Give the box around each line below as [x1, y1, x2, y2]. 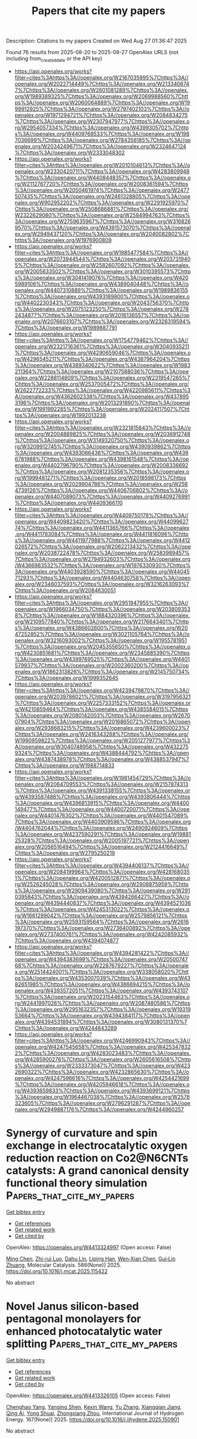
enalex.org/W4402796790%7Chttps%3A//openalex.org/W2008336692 [14, 461, 189, 468]
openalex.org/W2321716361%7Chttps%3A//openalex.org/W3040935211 [14, 343, 189, 350]
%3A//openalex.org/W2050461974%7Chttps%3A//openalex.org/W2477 [14, 187, 189, 194]
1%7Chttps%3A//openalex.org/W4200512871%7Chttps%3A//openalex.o [14, 874, 191, 881]
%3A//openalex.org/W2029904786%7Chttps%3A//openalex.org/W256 [14, 480, 188, 487]
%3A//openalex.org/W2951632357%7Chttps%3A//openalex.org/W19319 [14, 1005, 191, 1013]
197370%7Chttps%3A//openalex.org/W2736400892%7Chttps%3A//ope [14, 924, 191, 931]
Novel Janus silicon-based [6, 1300, 139, 1313]
